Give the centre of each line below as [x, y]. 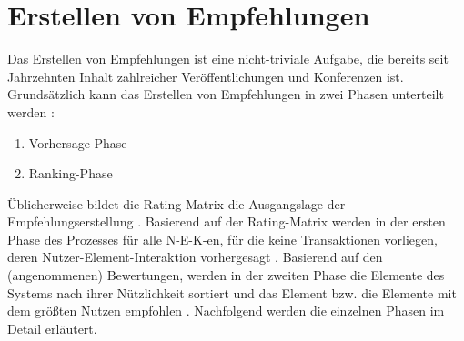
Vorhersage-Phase [78, 142]
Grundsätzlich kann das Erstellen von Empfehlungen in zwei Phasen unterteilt [226, 94]
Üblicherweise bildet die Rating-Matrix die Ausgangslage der [177, 203]
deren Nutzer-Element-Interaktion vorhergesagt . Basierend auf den [195, 257]
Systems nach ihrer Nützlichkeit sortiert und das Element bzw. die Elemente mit [232, 292]
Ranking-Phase [71, 173]
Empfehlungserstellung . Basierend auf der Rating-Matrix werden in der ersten [227, 221]
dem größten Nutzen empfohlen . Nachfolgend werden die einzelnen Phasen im [226, 311]
